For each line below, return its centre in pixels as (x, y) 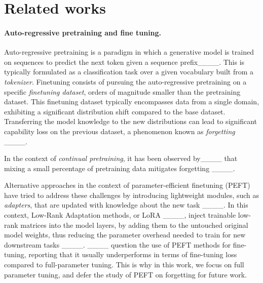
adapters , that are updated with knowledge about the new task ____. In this (126, 205)
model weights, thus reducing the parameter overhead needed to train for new (125, 235)
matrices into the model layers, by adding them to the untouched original (134, 225)
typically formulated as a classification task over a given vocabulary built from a (129, 72)
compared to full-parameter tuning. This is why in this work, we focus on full (124, 265)
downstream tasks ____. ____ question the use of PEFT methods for (118, 244)
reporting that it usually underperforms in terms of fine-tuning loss (133, 254)
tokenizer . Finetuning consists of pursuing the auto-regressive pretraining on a (125, 81)
